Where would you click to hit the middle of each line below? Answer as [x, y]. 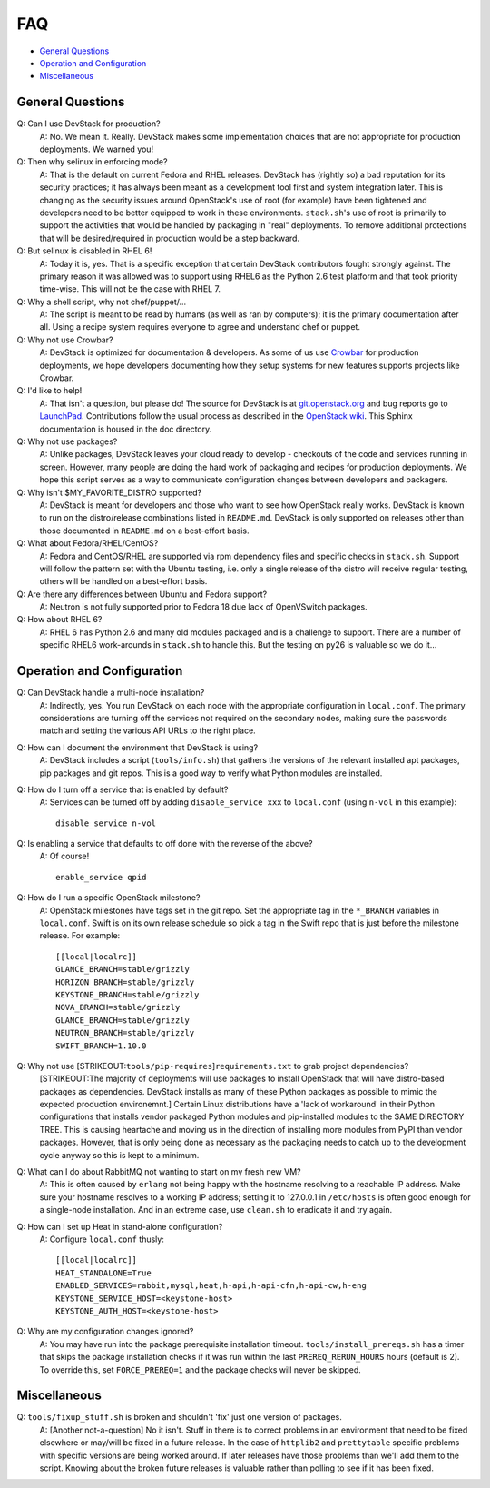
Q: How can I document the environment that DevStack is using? [137, 747]
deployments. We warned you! [97, 149]
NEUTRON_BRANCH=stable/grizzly [125, 1033]
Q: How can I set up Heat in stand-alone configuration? [120, 1226]
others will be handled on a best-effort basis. [123, 581]
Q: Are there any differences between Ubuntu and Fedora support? [142, 594]
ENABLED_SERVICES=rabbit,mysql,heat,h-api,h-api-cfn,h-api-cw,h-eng [211, 1286]
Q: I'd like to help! [49, 391]
